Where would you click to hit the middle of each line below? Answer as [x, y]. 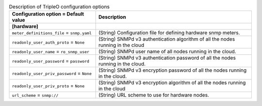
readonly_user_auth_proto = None [48, 42]
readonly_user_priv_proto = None [48, 86]
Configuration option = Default [48, 14]
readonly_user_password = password [51, 61]
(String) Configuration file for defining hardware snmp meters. [169, 33]
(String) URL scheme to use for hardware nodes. [154, 95]
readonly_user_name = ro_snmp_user [51, 52]
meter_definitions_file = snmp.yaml [52, 33]
